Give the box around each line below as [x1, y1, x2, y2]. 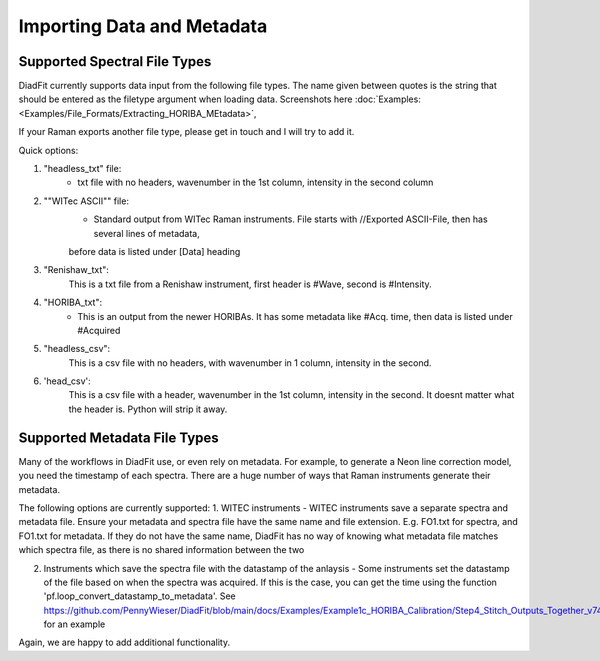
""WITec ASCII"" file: [43, 195, 130, 207]
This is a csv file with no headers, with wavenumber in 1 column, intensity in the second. [68, 356, 432, 369]
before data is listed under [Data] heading [68, 245, 241, 257]
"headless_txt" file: [43, 163, 122, 175]
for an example [43, 618, 106, 630]
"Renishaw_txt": [43, 264, 110, 276]
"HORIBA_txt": [43, 296, 103, 309]
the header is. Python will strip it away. [68, 403, 228, 415]
